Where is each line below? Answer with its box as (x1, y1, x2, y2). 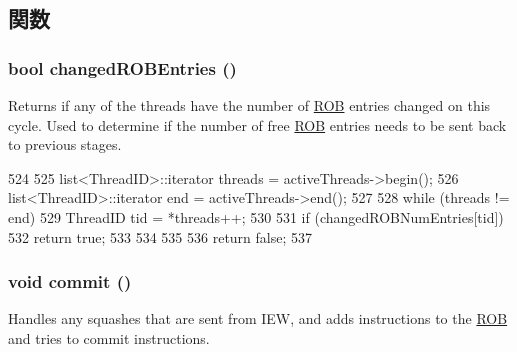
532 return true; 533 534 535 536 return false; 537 (8, 226, 313, 247)
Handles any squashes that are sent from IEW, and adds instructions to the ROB (8, 308, 508, 329)
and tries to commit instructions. (8, 327, 210, 348)
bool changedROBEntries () (8, 55, 237, 80)
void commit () (8, 269, 132, 294)
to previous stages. (8, 134, 122, 155)
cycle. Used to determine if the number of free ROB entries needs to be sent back (8, 114, 507, 135)
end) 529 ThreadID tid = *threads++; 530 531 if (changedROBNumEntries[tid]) (8, 206, 504, 227)
